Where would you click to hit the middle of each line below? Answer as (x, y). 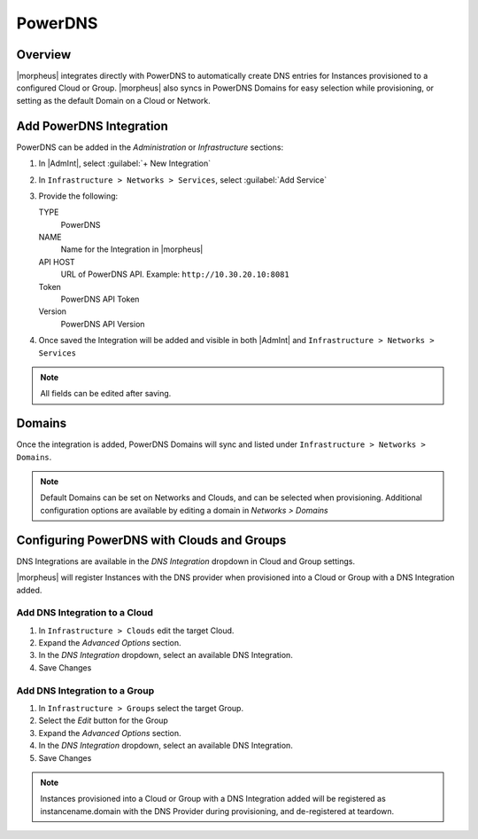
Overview (44, 55)
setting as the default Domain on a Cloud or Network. (114, 100)
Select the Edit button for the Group (103, 721)
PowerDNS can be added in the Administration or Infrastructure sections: (150, 147)
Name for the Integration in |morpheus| (132, 249)
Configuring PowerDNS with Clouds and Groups (151, 540)
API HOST (57, 262)
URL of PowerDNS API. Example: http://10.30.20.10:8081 (175, 274)
